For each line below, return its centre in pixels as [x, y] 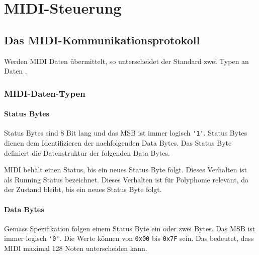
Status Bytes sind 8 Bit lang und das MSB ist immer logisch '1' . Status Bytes [126, 133]
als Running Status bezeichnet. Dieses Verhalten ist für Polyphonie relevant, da [126, 179]
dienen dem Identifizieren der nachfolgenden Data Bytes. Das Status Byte [118, 143]
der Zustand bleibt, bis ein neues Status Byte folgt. [83, 189]
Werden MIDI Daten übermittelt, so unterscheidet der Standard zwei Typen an [126, 61]
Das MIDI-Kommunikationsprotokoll [102, 40]
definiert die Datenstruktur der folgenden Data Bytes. [87, 152]
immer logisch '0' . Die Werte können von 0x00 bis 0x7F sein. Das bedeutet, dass [129, 238]
